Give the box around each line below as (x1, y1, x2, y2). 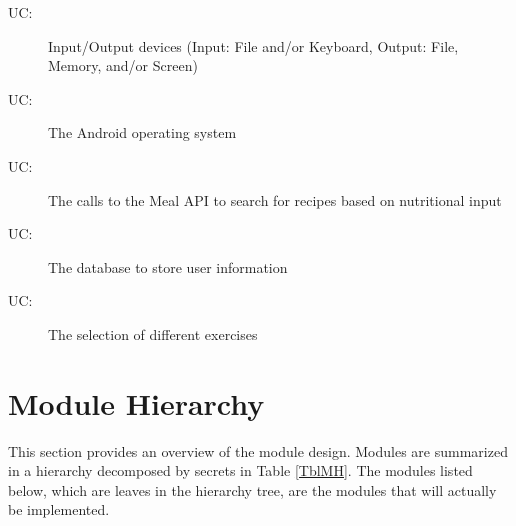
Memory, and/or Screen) (48, 55, 198, 76)
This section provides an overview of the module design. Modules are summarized (8, 440, 508, 461)
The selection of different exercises (48, 323, 258, 344)
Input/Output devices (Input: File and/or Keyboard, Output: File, (48, 35, 459, 56)
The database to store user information (48, 256, 288, 277)
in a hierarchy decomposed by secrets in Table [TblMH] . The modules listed (8, 460, 473, 481)
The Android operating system (48, 122, 237, 143)
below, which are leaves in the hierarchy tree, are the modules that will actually (8, 479, 497, 500)
